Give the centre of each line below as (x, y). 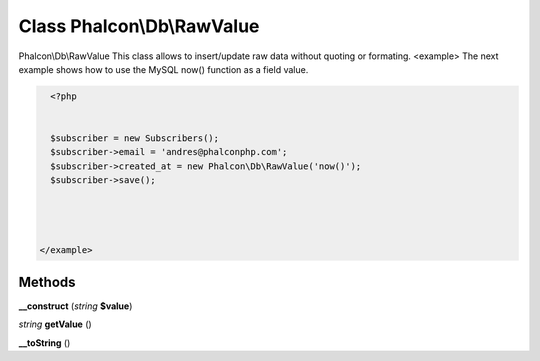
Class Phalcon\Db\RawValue (139, 26)
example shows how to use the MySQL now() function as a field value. (163, 69)
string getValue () (55, 324)
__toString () (44, 342)
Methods (47, 281)
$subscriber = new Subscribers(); (135, 138)
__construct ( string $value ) (75, 306)
